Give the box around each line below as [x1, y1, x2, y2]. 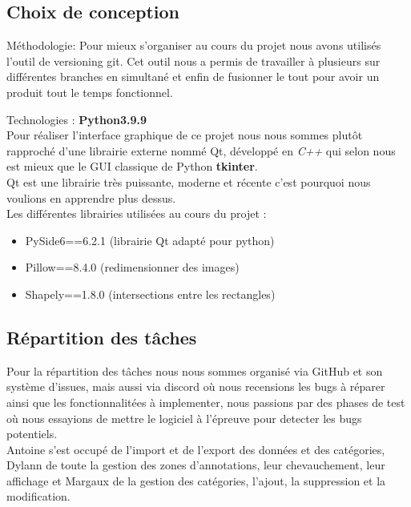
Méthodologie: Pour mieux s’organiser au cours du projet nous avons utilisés [6, 37, 381, 54]
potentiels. [6, 425, 58, 442]
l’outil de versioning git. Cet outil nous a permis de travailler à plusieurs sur [6, 52, 381, 69]
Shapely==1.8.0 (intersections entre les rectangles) [25, 285, 276, 302]
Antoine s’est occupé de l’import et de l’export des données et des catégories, [6, 441, 385, 457]
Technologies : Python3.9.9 [6, 111, 147, 127]
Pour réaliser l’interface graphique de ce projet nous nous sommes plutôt [6, 127, 363, 143]
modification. [6, 488, 71, 505]
